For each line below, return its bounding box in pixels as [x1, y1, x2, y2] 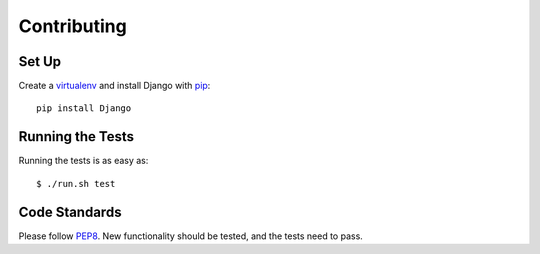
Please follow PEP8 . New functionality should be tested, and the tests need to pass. [18, 230, 364, 242]
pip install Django [36, 103, 132, 114]
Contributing [18, 15, 127, 37]
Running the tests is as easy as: [18, 155, 149, 167]
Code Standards [18, 203, 122, 220]
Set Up [18, 53, 62, 70]
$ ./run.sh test [36, 178, 116, 189]
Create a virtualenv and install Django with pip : [18, 80, 211, 92]
